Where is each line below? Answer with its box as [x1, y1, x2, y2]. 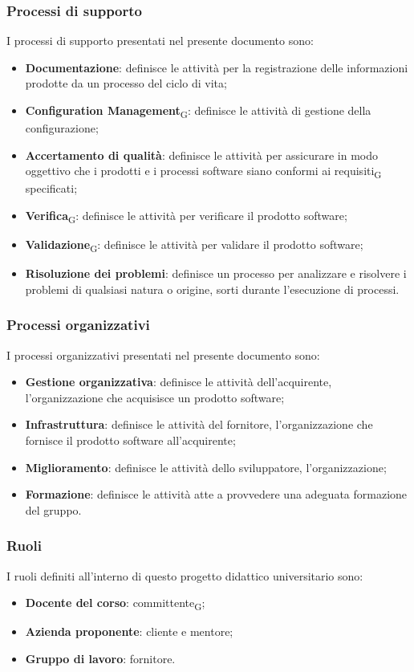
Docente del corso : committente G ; [25, 594, 205, 613]
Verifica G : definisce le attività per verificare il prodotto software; [25, 207, 347, 226]
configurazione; [25, 120, 99, 136]
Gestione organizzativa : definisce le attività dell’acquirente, [25, 373, 332, 390]
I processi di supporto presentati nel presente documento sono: [6, 32, 314, 49]
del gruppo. [25, 501, 82, 518]
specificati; [25, 180, 78, 197]
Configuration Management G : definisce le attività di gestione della [25, 102, 371, 120]
